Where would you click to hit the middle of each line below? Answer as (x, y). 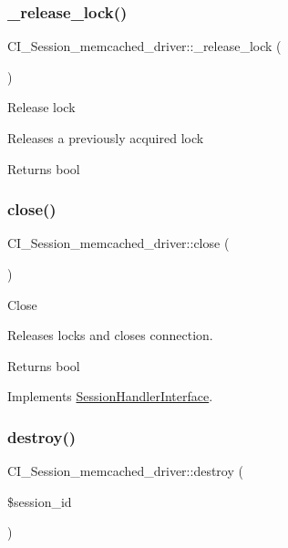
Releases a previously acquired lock (106, 138)
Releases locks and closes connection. (110, 335)
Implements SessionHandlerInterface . (110, 396)
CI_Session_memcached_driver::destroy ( (125, 471)
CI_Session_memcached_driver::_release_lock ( (144, 46)
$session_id (40, 501)
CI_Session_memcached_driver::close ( (118, 243)
